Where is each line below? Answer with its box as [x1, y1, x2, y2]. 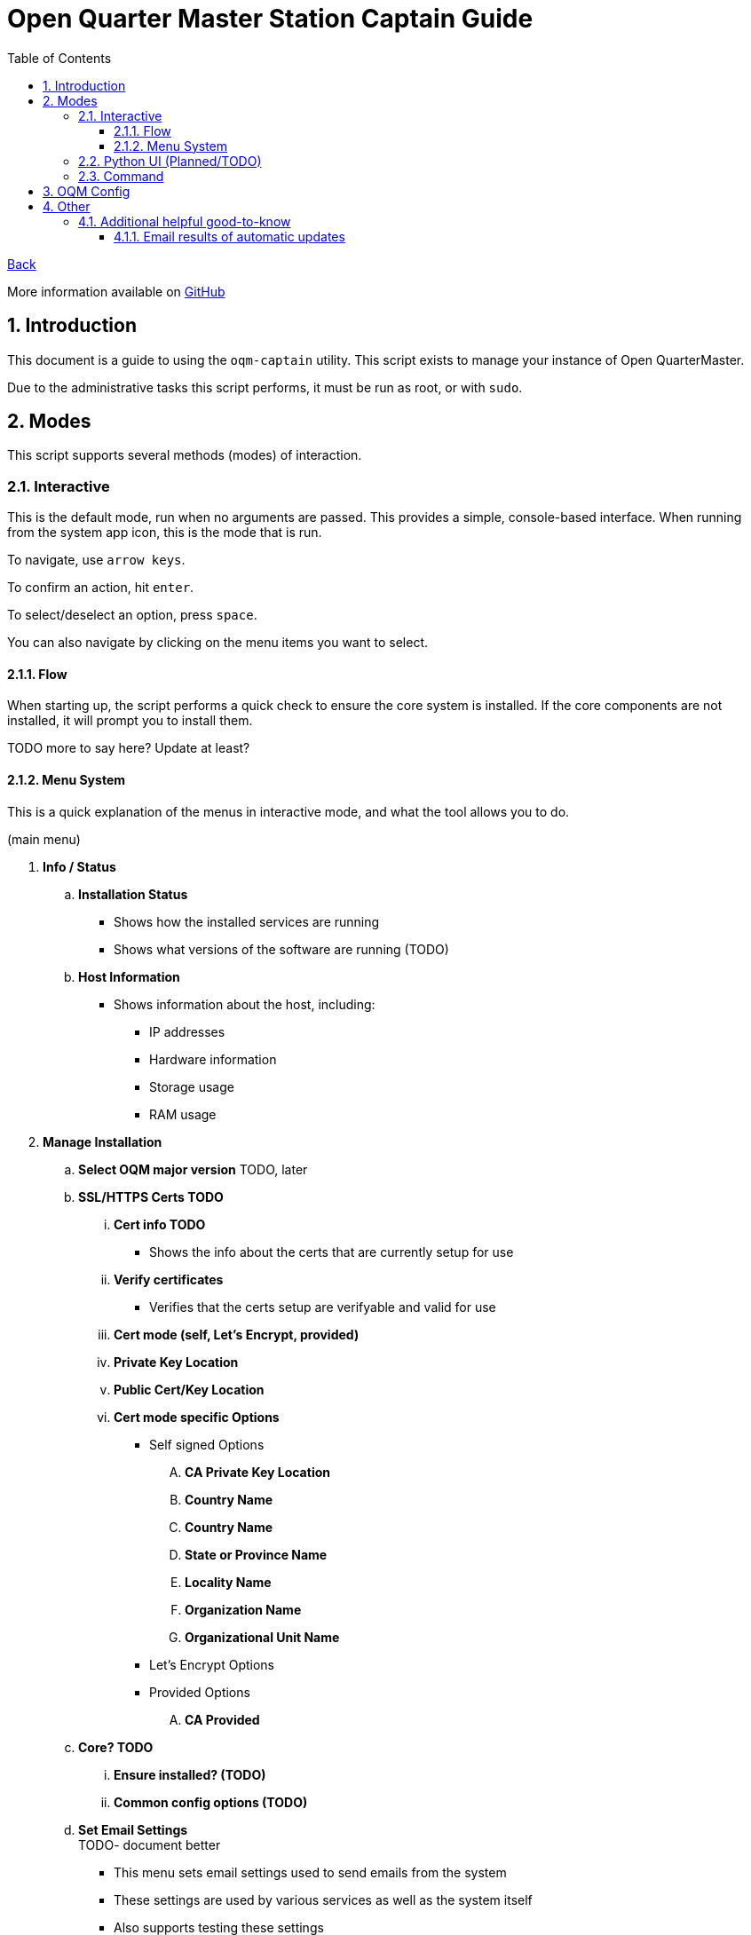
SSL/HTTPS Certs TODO [78, 1189, 224, 1204]
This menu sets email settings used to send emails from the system [114, 1864, 507, 1880]
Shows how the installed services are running [114, 913, 380, 929]
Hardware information [149, 1051, 277, 1067]
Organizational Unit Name [185, 1629, 340, 1645]
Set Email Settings [78, 1821, 188, 1837]
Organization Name [185, 1601, 302, 1617]
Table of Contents [7, 50, 112, 66]
